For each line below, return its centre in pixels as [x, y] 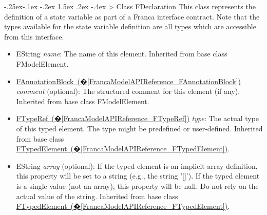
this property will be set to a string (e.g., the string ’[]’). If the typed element [138, 176]
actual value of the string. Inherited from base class [97, 196]
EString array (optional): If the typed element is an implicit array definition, [137, 165]
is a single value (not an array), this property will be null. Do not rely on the [137, 185]
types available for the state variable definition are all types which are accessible [130, 26]
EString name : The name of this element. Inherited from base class [122, 54]
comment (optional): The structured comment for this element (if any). [128, 91]
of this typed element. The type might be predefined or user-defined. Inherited [139, 128]
